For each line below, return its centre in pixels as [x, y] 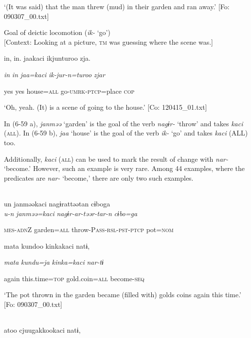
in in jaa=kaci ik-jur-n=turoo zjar [54, 74]
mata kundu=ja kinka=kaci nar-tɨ [54, 262]
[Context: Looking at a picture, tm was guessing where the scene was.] [108, 42]
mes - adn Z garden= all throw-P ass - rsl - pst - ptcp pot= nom [89, 229]
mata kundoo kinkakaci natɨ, [47, 245]
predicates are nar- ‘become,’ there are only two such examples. [99, 177]
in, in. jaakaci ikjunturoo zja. [47, 58]
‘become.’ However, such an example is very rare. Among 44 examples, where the [125, 168]
